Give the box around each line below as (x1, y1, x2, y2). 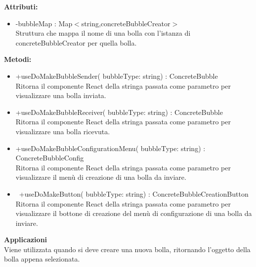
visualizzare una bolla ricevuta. (15, 126, 110, 136)
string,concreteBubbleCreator (81, 18, 171, 28)
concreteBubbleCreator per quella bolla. (15, 37, 137, 48)
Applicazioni (4, 234, 47, 245)
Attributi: (4, 1, 38, 11)
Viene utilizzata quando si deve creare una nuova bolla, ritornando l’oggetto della (4, 244, 251, 254)
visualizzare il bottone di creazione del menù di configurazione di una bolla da (15, 208, 252, 218)
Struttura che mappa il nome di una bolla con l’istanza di (15, 28, 191, 38)
